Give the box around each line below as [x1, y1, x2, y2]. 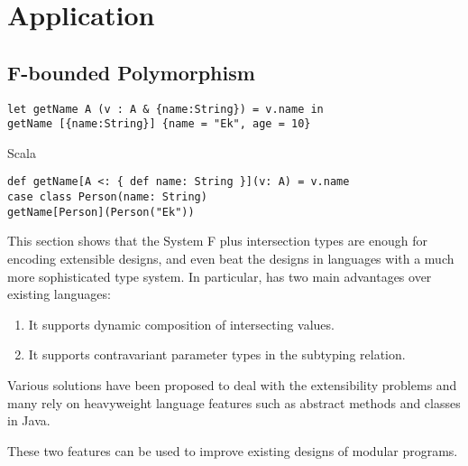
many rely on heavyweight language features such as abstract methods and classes [7, 393, 461, 412]
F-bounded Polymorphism [7, 58, 255, 86]
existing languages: [7, 284, 111, 303]
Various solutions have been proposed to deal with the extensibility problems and [7, 376, 457, 395]
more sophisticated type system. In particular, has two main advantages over [7, 266, 432, 285]
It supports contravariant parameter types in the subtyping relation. [28, 345, 406, 364]
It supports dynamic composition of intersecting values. [28, 314, 335, 333]
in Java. [7, 411, 50, 430]
